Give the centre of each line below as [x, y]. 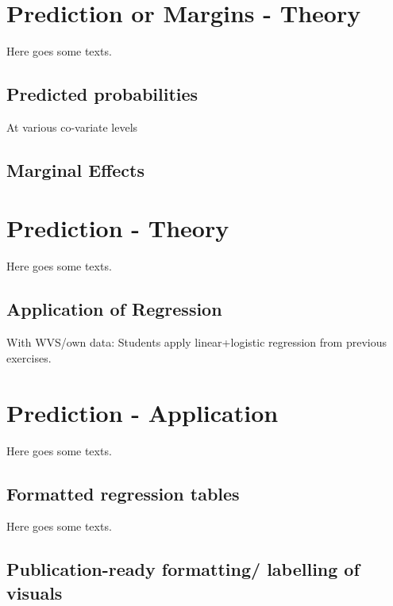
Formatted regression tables [123, 493]
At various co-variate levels [72, 127]
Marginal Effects [75, 169]
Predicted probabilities [102, 94]
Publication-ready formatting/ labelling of [183, 569]
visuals [35, 592]
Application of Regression [114, 309]
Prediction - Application [143, 412]
